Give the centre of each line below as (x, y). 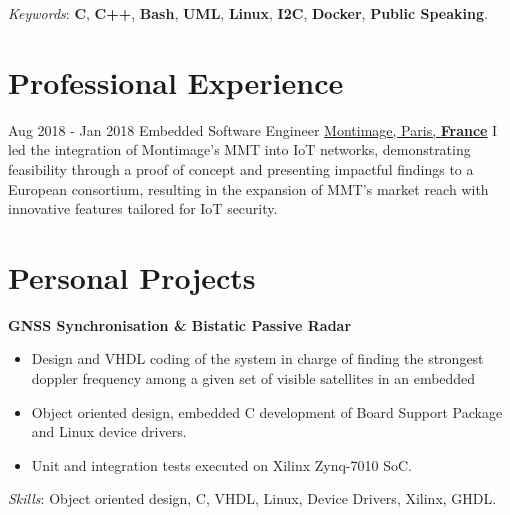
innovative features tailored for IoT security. (143, 208)
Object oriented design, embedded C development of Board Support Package (267, 411)
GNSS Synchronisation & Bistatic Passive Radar (180, 324)
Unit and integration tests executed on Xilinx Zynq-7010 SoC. (221, 464)
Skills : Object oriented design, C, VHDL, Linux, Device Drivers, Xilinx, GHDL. (252, 498)
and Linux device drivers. (109, 431)
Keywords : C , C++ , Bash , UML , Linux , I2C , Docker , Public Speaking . (248, 13)
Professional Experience (176, 81)
